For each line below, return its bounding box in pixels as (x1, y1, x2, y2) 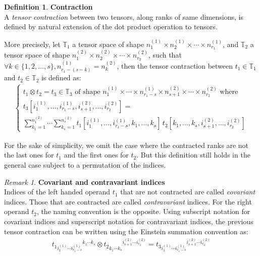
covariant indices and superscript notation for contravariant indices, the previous (4, 216, 253, 227)
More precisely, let (4, 38, 61, 49)
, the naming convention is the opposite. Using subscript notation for (36, 206, 250, 217)
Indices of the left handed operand (4, 186, 111, 197)
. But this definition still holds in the (136, 149, 250, 160)
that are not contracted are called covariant (120, 186, 255, 197)
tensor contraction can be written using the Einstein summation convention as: (4, 226, 248, 236)
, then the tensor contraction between (117, 60, 233, 71)
